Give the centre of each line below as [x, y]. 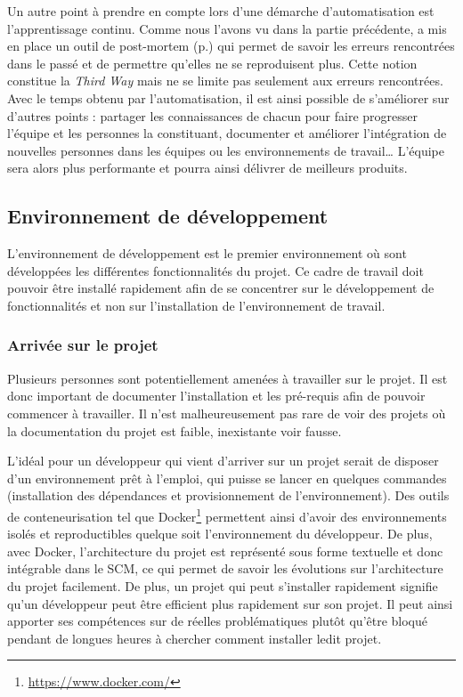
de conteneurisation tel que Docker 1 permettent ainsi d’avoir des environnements [227, 515]
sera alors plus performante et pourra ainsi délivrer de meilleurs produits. [207, 168]
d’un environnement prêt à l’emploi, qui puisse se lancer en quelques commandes [227, 478]
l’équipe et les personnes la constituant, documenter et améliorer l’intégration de [227, 133]
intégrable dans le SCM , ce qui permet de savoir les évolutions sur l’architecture [225, 568]
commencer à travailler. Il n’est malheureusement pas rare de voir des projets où [227, 413]
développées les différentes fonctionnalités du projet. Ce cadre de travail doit [215, 270]
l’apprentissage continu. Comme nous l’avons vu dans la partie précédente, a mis [227, 28]
